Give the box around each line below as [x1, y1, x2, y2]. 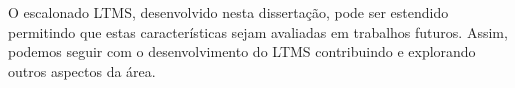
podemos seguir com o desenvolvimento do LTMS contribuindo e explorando [8, 41, 476, 62]
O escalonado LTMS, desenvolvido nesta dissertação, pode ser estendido [8, 2, 449, 22]
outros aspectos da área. [8, 60, 156, 81]
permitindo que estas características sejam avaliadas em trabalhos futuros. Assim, [8, 21, 508, 42]
